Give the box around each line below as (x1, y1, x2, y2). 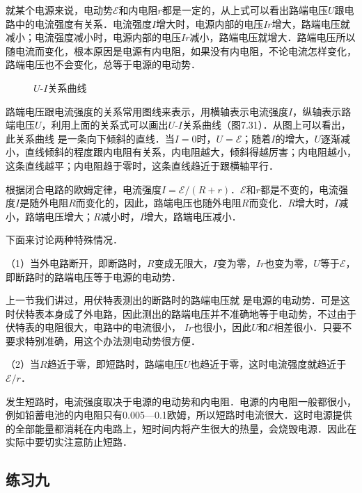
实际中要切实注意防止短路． (6, 435, 132, 449)
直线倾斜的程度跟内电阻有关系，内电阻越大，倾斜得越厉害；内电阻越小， (24, 145, 356, 159)
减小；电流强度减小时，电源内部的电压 (6, 30, 181, 45)
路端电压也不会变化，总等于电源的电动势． (6, 57, 200, 72)
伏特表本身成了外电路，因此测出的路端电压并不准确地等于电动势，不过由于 (15, 306, 356, 321)
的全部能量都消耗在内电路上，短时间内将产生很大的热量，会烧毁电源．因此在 (6, 421, 356, 435)
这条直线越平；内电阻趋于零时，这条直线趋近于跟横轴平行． (6, 158, 278, 172)
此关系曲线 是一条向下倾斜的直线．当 (6, 131, 175, 145)
